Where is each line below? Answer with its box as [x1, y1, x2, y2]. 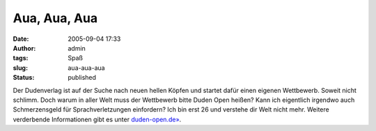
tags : [13, 54, 29, 62]
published [68, 73, 97, 82]
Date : [13, 35, 29, 43]
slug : [13, 63, 28, 72]
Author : [13, 44, 36, 52]
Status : [13, 73, 35, 82]
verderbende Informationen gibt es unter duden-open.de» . [13, 115, 182, 123]
